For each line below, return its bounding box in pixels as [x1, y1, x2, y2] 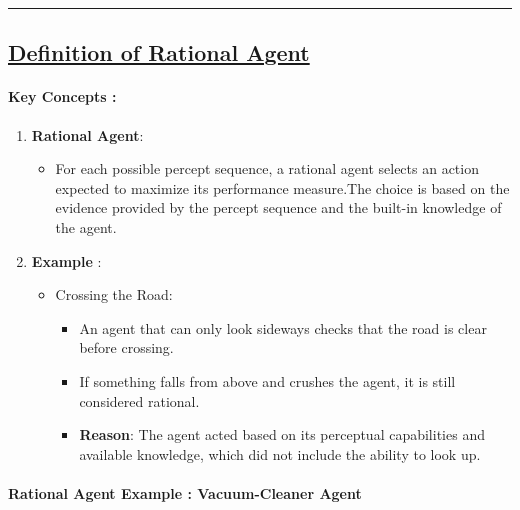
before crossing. [79, 337, 174, 358]
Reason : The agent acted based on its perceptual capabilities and [79, 424, 485, 445]
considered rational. [79, 390, 200, 411]
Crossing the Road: [55, 284, 173, 305]
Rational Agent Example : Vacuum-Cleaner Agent [8, 482, 362, 503]
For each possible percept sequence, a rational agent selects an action [55, 158, 479, 179]
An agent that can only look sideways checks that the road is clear [79, 317, 487, 338]
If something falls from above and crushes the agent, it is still [79, 370, 456, 391]
